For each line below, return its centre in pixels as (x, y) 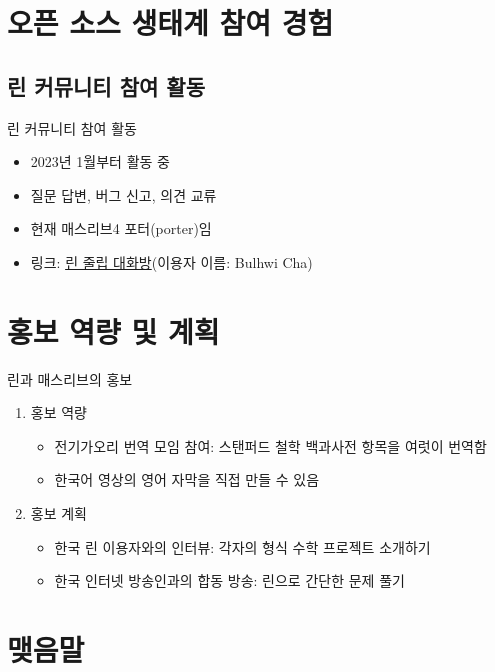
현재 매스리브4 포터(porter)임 (121, 228)
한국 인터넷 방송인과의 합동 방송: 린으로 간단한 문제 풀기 (229, 580)
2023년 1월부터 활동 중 (100, 161)
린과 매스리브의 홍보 (70, 378)
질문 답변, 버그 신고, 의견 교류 (123, 194)
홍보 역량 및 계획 (113, 330)
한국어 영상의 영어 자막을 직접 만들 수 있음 (187, 479)
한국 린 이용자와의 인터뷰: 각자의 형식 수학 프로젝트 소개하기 (242, 546)
